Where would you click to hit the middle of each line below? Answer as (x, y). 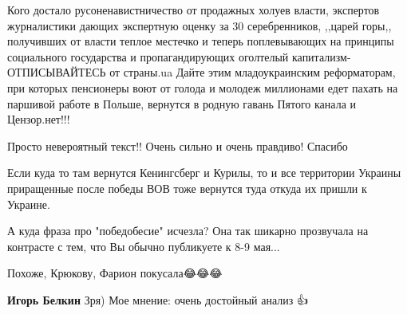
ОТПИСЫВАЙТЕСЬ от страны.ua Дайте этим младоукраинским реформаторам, (202, 72)
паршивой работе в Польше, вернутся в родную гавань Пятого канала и (182, 103)
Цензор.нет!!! (39, 119)
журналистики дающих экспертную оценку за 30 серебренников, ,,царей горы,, (200, 25)
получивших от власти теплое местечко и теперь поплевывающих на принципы (201, 41)
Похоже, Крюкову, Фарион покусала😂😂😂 (115, 273)
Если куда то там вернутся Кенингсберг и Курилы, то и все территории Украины (204, 173)
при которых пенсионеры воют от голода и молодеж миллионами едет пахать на (203, 87)
